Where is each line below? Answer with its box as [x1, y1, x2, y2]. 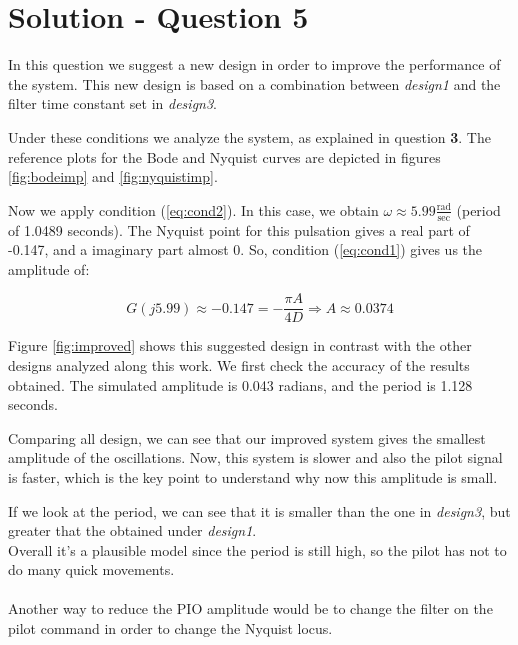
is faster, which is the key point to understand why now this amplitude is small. [8, 466, 498, 487]
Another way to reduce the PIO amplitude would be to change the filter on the [8, 598, 493, 619]
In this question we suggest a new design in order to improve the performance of [8, 54, 501, 75]
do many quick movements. [8, 559, 175, 580]
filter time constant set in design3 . [8, 93, 218, 114]
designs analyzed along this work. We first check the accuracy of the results [8, 354, 470, 375]
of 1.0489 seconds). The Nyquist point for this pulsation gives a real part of [8, 219, 470, 240]
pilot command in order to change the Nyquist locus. [8, 618, 333, 639]
